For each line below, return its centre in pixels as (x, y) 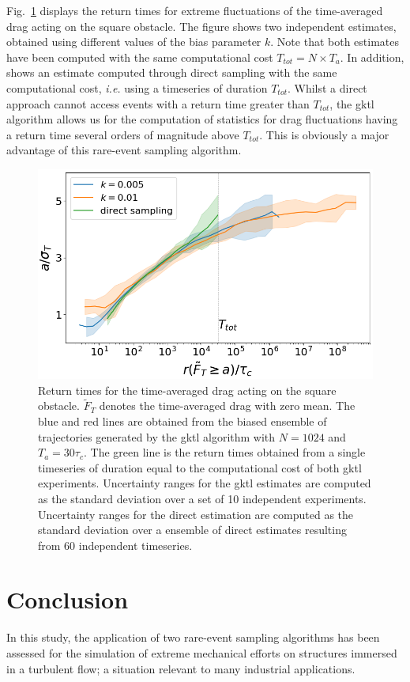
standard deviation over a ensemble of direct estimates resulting (192, 530)
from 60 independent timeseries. (115, 545)
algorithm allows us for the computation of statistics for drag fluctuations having (202, 119)
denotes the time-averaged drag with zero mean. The (227, 405)
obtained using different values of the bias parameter (134, 42)
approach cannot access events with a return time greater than (158, 103)
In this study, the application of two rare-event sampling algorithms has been (193, 637)
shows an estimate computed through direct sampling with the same (172, 72)
